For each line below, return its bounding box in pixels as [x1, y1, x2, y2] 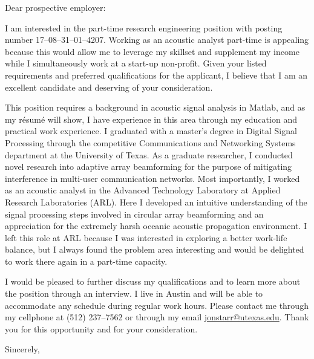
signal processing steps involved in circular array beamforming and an [5, 207, 264, 220]
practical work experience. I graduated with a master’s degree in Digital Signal [5, 125, 297, 137]
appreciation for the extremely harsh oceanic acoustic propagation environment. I [5, 219, 307, 232]
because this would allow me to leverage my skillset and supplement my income [5, 45, 299, 57]
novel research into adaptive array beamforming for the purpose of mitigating [5, 160, 292, 173]
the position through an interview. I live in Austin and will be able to [5, 287, 263, 300]
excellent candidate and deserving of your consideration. [5, 80, 213, 93]
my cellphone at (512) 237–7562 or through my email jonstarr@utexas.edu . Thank [5, 311, 309, 323]
